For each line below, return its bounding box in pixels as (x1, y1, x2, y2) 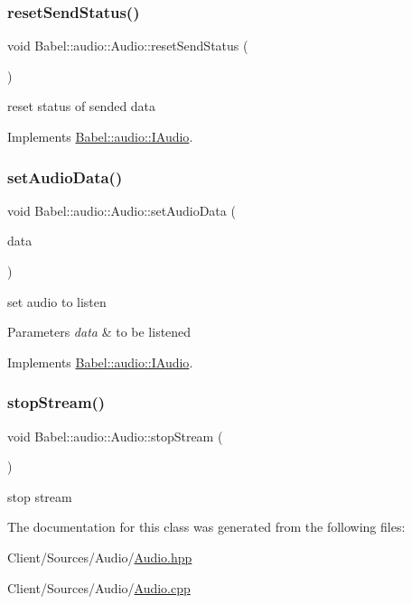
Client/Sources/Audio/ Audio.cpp (7, 578, 191, 597)
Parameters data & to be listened (7, 322, 192, 341)
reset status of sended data (7, 97, 156, 116)
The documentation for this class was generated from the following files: (7, 517, 406, 536)
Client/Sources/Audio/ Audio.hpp (7, 547, 192, 566)
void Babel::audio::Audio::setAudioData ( (7, 200, 236, 219)
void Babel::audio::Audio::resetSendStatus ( (7, 36, 248, 55)
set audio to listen (7, 292, 107, 311)
